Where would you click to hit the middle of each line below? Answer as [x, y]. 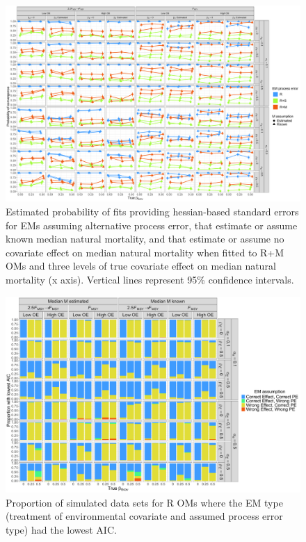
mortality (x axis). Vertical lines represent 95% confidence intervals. [150, 279]
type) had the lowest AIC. [61, 529]
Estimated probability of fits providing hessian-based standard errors [152, 211]
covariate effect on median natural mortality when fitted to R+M [145, 252]
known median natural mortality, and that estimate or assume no [145, 239]
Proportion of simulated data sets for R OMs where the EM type [144, 502]
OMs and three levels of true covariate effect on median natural [141, 266]
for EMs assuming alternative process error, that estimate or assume [152, 225]
